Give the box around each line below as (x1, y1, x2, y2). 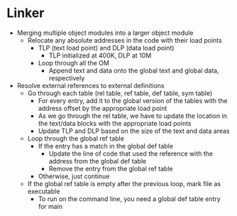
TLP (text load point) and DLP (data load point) (38, 43, 175, 52)
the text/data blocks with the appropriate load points (38, 119, 192, 127)
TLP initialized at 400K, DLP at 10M (48, 51, 152, 60)
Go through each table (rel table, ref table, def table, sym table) (27, 89, 213, 97)
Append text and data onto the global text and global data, (48, 66, 219, 75)
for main (38, 202, 63, 210)
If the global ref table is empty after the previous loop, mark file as (27, 179, 221, 188)
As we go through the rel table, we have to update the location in (38, 112, 228, 120)
